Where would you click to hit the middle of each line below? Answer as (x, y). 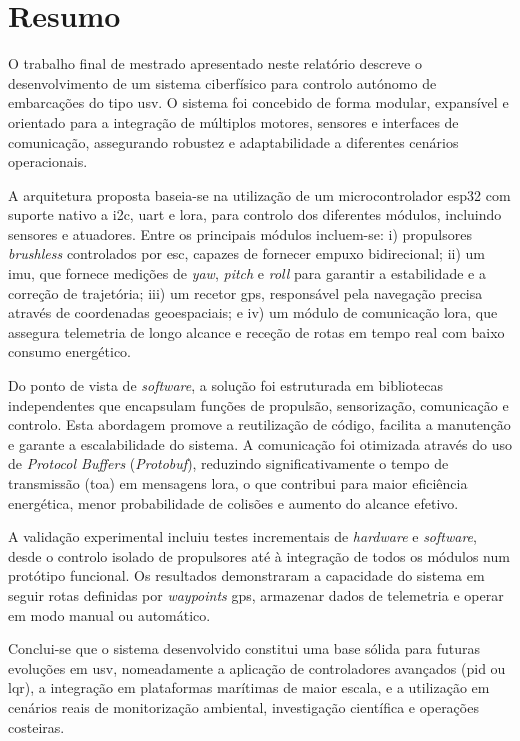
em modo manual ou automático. (109, 614)
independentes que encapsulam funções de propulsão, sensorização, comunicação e (258, 404)
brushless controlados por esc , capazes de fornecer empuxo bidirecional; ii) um (246, 253)
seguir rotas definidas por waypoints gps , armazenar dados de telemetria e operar (256, 594)
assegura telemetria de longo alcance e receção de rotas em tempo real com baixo (256, 331)
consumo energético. (69, 351)
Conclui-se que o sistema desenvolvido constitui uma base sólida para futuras (244, 648)
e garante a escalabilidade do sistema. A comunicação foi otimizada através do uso (260, 443)
